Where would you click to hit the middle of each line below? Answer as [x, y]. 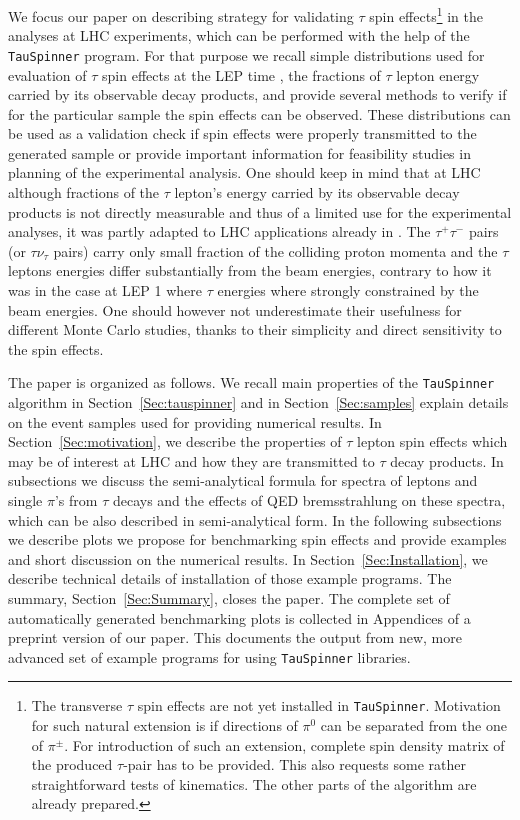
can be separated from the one [413, 725]
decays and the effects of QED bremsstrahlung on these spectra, [309, 500]
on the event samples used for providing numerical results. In [195, 421]
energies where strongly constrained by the [348, 290]
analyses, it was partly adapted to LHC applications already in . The [219, 231]
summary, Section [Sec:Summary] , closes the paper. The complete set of [229, 598]
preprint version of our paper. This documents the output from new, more [235, 637]
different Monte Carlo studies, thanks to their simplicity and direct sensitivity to [255, 329]
